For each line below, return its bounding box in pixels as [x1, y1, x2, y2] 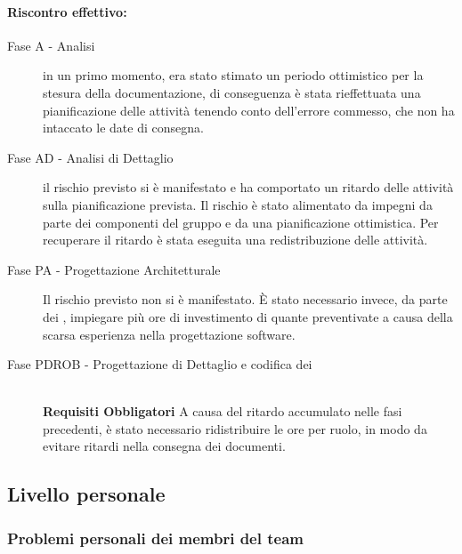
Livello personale [7, 480, 166, 508]
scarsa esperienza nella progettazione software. [43, 325, 296, 343]
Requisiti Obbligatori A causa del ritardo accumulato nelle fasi [43, 402, 402, 421]
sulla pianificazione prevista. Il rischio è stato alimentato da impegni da [43, 195, 433, 213]
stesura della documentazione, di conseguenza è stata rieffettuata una [43, 83, 421, 101]
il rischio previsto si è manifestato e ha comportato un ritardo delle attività [43, 178, 454, 197]
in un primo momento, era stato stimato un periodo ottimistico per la [43, 66, 424, 84]
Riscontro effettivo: [7, 2, 127, 20]
